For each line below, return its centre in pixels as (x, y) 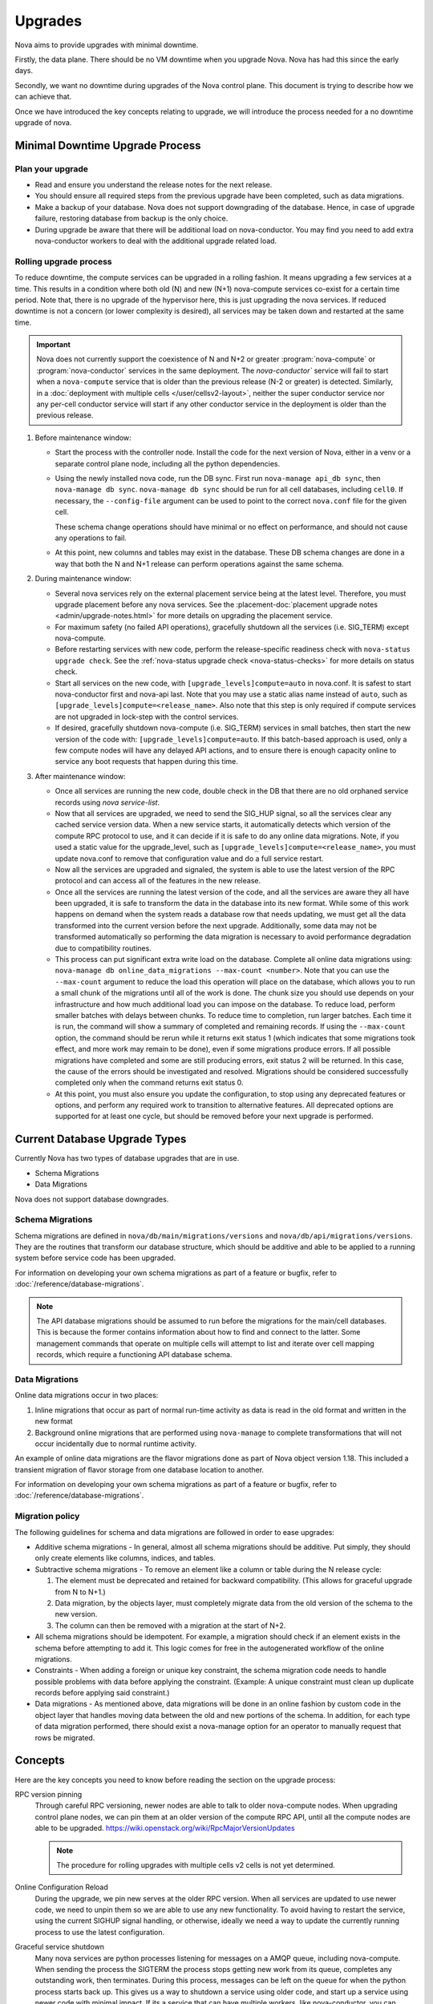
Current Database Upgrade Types (101, 1139)
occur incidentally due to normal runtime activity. (115, 1444)
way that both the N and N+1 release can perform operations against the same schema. (199, 564)
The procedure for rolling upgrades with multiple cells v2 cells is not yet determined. (196, 1865)
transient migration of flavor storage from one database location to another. (140, 1469)
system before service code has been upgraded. (95, 1258)
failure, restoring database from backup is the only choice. (132, 218)
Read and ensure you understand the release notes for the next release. (154, 185)
